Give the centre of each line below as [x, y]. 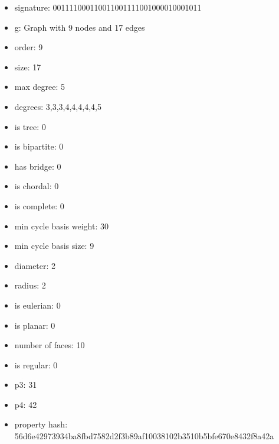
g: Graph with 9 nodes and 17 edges [80, 27]
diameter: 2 [35, 265]
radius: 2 [30, 285]
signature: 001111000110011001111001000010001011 [108, 7]
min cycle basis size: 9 [54, 246]
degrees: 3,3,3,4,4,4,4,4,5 [58, 106]
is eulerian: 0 [37, 305]
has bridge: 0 [38, 166]
